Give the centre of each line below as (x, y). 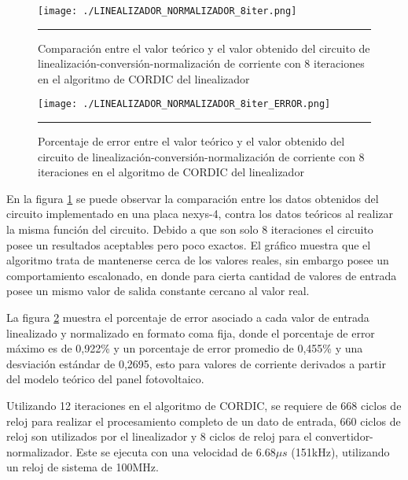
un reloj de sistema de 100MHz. (83, 467)
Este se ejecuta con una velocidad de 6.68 (176, 451)
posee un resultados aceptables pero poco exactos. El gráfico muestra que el (189, 244)
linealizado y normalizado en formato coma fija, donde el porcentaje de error (191, 332)
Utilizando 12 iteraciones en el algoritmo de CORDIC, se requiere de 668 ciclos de (204, 405)
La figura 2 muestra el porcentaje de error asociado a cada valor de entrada (188, 318)
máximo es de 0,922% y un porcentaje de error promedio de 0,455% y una (185, 348)
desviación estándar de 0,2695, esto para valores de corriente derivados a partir (196, 363)
